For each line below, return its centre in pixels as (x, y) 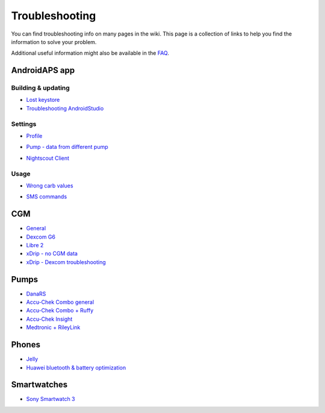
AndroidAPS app (43, 70)
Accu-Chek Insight (49, 319)
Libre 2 (35, 245)
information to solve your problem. (54, 42)
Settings (24, 124)
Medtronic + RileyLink (53, 327)
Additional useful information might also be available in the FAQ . (90, 53)
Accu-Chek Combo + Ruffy (60, 311)
